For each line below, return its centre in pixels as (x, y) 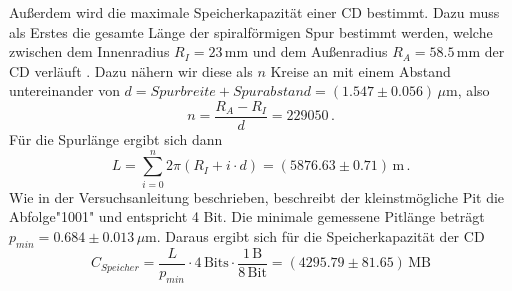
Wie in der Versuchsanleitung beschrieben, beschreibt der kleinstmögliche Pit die (257, 196)
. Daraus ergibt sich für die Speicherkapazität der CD (320, 235)
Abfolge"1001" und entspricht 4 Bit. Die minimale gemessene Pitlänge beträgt (247, 216)
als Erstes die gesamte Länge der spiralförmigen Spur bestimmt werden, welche (251, 31)
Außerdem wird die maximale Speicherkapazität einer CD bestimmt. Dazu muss (254, 12)
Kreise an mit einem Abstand (360, 70)
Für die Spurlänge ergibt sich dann (116, 139)
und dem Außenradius (320, 51)
